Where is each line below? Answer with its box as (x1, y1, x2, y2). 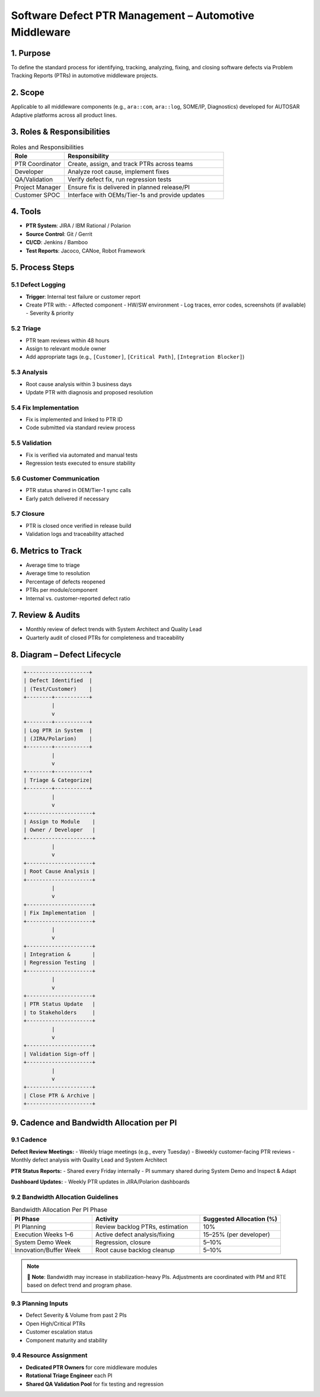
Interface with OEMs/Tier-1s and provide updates (67, 190, 205, 199)
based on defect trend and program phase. (27, 1281, 132, 1289)
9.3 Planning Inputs (11, 1299, 68, 1307)
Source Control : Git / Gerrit (25, 230, 93, 237)
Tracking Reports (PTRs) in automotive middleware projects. (11, 72, 158, 79)
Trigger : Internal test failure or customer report (25, 293, 140, 300)
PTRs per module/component (25, 586, 98, 594)
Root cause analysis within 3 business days (25, 380, 132, 388)
